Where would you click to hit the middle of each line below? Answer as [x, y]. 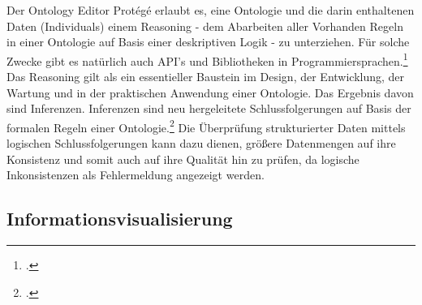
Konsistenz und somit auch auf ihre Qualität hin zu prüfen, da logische [183, 159]
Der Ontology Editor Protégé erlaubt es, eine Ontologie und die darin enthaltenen [211, 10]
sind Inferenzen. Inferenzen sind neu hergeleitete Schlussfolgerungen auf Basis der [209, 108]
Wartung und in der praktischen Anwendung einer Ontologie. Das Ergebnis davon [210, 92]
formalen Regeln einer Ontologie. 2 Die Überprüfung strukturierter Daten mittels [206, 126]
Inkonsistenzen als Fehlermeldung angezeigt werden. [136, 175]
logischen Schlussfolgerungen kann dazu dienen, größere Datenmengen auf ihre [201, 143]
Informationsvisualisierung [120, 219]
